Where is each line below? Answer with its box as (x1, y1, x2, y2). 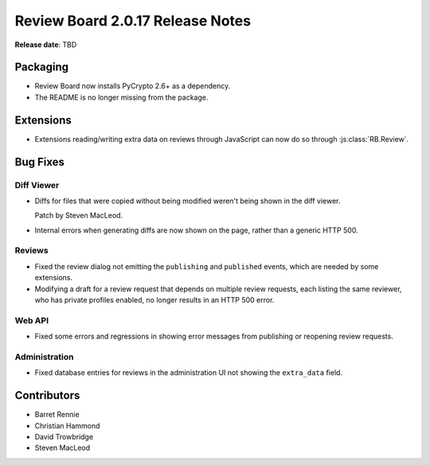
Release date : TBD (14, 40, 77, 49)
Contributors (14, 389, 80, 402)
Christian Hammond (34, 420, 100, 430)
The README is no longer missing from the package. (34, 92, 209, 102)
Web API (14, 315, 49, 326)
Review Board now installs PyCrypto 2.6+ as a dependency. (34, 81, 231, 91)
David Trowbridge (34, 432, 94, 441)
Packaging (14, 61, 69, 74)
